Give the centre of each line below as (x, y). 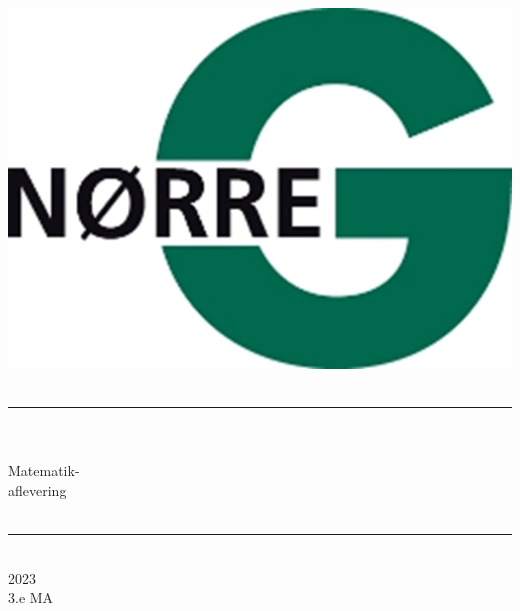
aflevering (37, 489)
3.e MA (31, 597)
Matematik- (44, 470)
